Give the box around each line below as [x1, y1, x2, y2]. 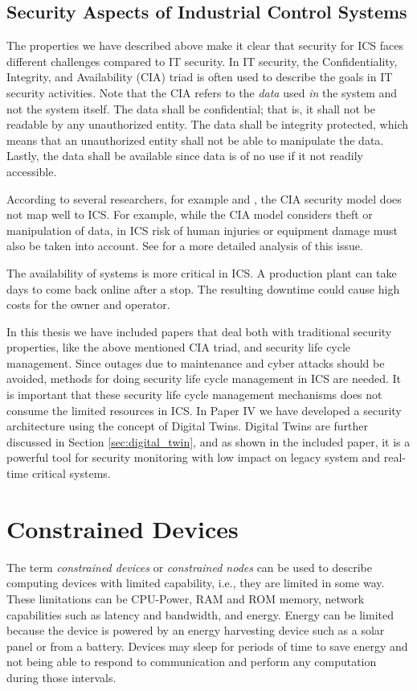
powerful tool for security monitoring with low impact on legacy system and [6, 449, 381, 466]
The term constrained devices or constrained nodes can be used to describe [6, 558, 372, 575]
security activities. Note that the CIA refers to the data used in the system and [6, 84, 398, 101]
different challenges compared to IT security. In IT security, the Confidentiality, [6, 52, 398, 69]
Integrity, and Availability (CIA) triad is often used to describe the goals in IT [6, 68, 393, 85]
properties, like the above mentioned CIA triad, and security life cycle [6, 339, 351, 356]
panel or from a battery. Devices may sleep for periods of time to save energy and [6, 637, 408, 654]
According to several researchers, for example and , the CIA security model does [6, 190, 402, 207]
